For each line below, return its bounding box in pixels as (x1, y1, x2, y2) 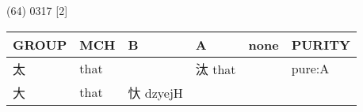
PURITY (291, 35, 350, 54)
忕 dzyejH (128, 83, 183, 102)
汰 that (195, 59, 236, 78)
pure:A (291, 59, 330, 78)
